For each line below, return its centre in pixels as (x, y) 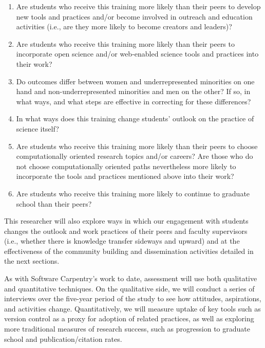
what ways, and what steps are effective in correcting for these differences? (134, 101)
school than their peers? (54, 203)
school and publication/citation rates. (63, 338)
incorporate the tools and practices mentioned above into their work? (125, 176)
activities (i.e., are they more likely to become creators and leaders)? (124, 26)
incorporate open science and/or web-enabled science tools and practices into (137, 54)
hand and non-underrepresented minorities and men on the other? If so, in (133, 91)
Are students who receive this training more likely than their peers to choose (137, 146)
